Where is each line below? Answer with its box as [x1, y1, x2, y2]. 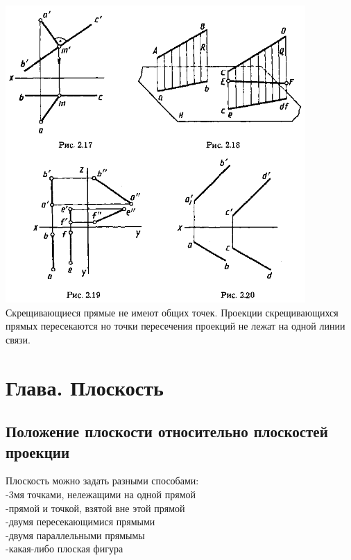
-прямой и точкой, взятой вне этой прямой [6, 500, 185, 515]
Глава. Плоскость [6, 373, 164, 401]
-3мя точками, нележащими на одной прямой [6, 486, 196, 501]
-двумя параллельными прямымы [6, 527, 145, 542]
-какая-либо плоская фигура [6, 541, 123, 556]
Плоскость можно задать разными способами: [6, 473, 199, 488]
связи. [6, 332, 31, 346]
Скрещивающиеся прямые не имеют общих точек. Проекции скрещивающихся [6, 305, 339, 319]
